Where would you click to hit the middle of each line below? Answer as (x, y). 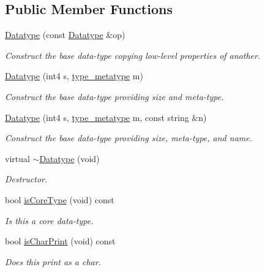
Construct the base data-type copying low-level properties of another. (133, 55)
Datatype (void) (69, 158)
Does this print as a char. (53, 261)
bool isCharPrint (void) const (60, 241)
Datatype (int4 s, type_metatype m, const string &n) (106, 117)
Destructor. (26, 179)
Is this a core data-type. (49, 220)
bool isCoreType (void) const (60, 199)
